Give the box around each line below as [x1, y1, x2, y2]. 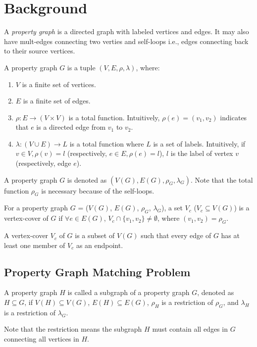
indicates [220, 112, 247, 122]
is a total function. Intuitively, [68, 112, 160, 122]
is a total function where [69, 138, 144, 149]
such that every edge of [141, 230, 211, 241]
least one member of [4, 240, 65, 250]
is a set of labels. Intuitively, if [153, 138, 246, 149]
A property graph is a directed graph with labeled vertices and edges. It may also [4, 26, 249, 37]
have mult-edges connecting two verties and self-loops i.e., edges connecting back [4, 36, 249, 46]
